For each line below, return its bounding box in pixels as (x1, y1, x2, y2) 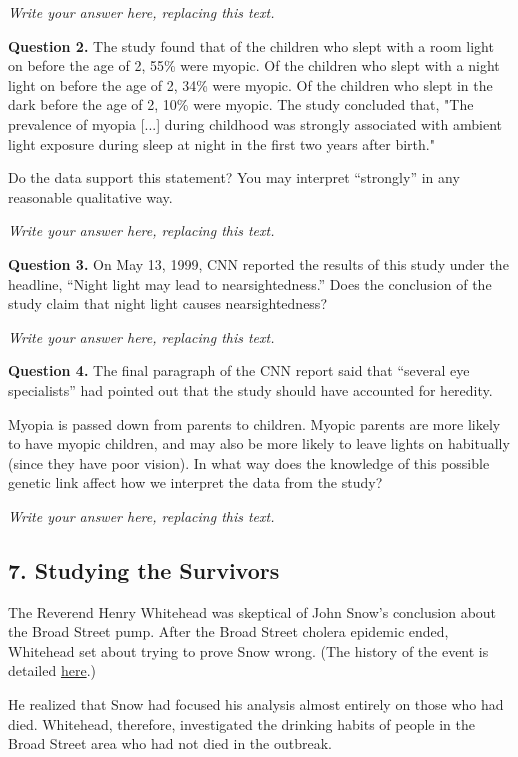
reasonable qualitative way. (8, 186, 173, 207)
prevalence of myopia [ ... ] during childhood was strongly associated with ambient (8, 113, 502, 134)
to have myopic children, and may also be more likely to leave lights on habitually (8, 433, 510, 454)
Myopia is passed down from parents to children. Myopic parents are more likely (8, 413, 501, 434)
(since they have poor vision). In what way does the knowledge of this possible (8, 452, 490, 473)
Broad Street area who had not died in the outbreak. (8, 733, 332, 754)
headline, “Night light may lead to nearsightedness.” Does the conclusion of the (8, 273, 492, 294)
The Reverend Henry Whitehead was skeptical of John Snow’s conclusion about (8, 601, 497, 622)
